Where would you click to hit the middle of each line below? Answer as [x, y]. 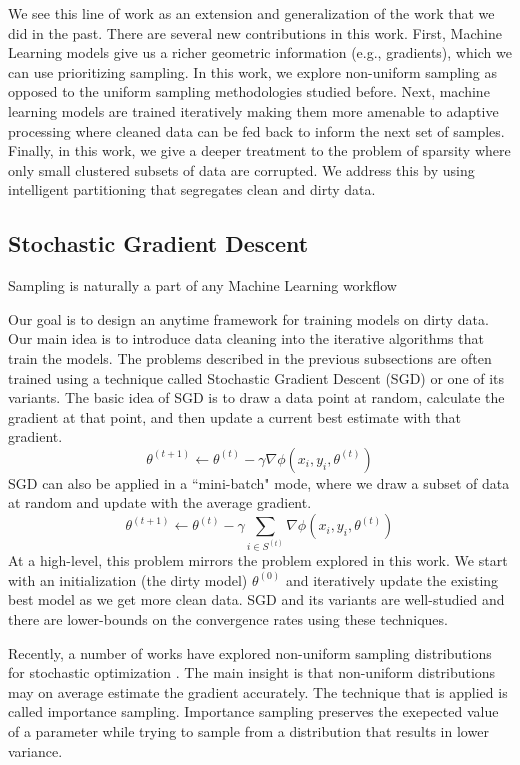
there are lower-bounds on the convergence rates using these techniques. [228, 619]
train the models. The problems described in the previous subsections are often [250, 357]
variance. [35, 750]
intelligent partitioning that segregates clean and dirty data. [192, 189]
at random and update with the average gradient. [160, 502]
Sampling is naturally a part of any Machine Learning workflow [202, 285]
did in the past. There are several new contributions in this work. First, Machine [255, 32]
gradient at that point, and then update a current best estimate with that [234, 416]
